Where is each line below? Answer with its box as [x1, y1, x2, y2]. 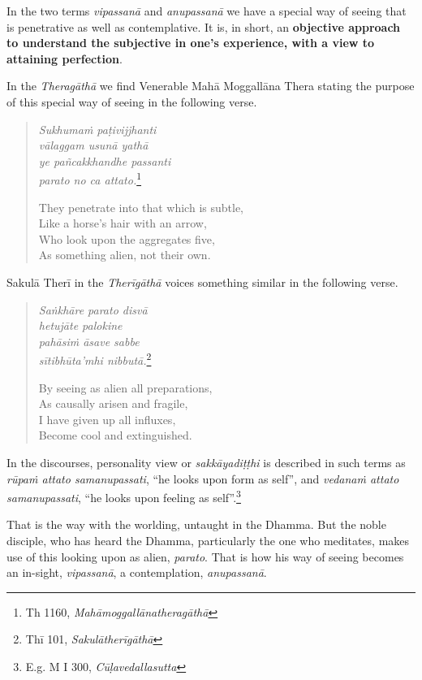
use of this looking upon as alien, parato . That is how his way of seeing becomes [6, 548, 404, 565]
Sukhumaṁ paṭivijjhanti [38, 120, 157, 137]
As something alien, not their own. [38, 246, 211, 263]
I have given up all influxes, [38, 410, 176, 427]
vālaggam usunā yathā [38, 136, 149, 154]
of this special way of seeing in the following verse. [6, 93, 257, 110]
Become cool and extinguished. [38, 427, 192, 444]
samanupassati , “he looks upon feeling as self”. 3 [6, 487, 241, 505]
